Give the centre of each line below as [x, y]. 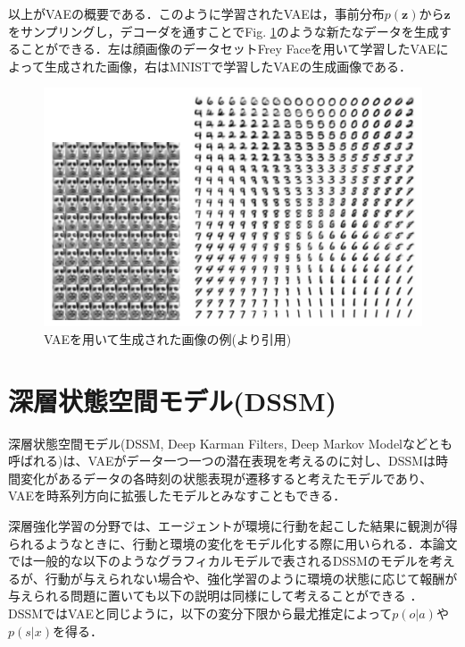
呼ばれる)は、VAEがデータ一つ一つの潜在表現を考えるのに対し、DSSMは [222, 461]
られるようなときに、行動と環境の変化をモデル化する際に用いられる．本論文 [233, 543]
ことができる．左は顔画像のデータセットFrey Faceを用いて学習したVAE [228, 49]
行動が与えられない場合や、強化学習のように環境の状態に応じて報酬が [251, 578]
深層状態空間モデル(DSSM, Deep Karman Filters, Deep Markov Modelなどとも [230, 443]
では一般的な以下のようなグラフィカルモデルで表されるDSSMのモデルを [219, 561]
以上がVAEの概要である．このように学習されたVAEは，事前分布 [196, 13]
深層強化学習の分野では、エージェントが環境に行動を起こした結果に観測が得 [233, 525]
